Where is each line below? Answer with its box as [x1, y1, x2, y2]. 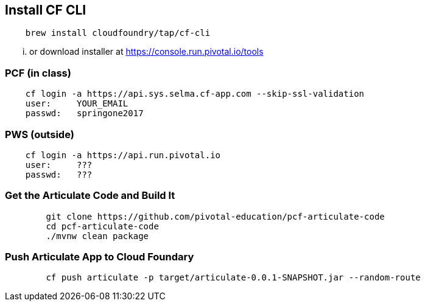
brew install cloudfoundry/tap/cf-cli [25, 28, 211, 38]
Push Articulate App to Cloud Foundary [5, 251, 194, 263]
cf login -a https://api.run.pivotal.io [25, 150, 221, 160]
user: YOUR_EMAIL [25, 99, 128, 109]
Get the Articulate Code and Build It [5, 189, 175, 202]
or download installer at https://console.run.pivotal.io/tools [29, 46, 264, 57]
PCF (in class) [5, 66, 71, 79]
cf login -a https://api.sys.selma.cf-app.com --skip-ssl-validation [25, 89, 365, 99]
